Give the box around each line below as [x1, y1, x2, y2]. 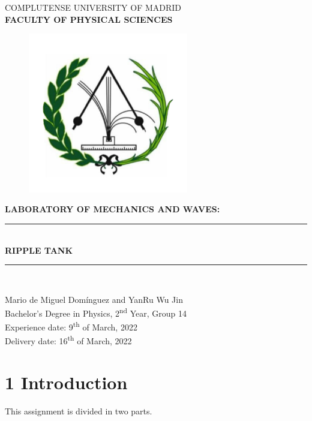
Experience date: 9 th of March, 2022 [5, 319, 137, 333]
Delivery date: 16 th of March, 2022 [5, 333, 132, 347]
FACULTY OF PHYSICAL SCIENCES [5, 13, 173, 25]
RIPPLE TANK [5, 243, 73, 256]
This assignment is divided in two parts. [5, 405, 152, 417]
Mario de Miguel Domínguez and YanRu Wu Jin [5, 293, 183, 305]
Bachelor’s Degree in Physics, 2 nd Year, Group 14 [5, 305, 187, 319]
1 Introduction [5, 370, 128, 395]
